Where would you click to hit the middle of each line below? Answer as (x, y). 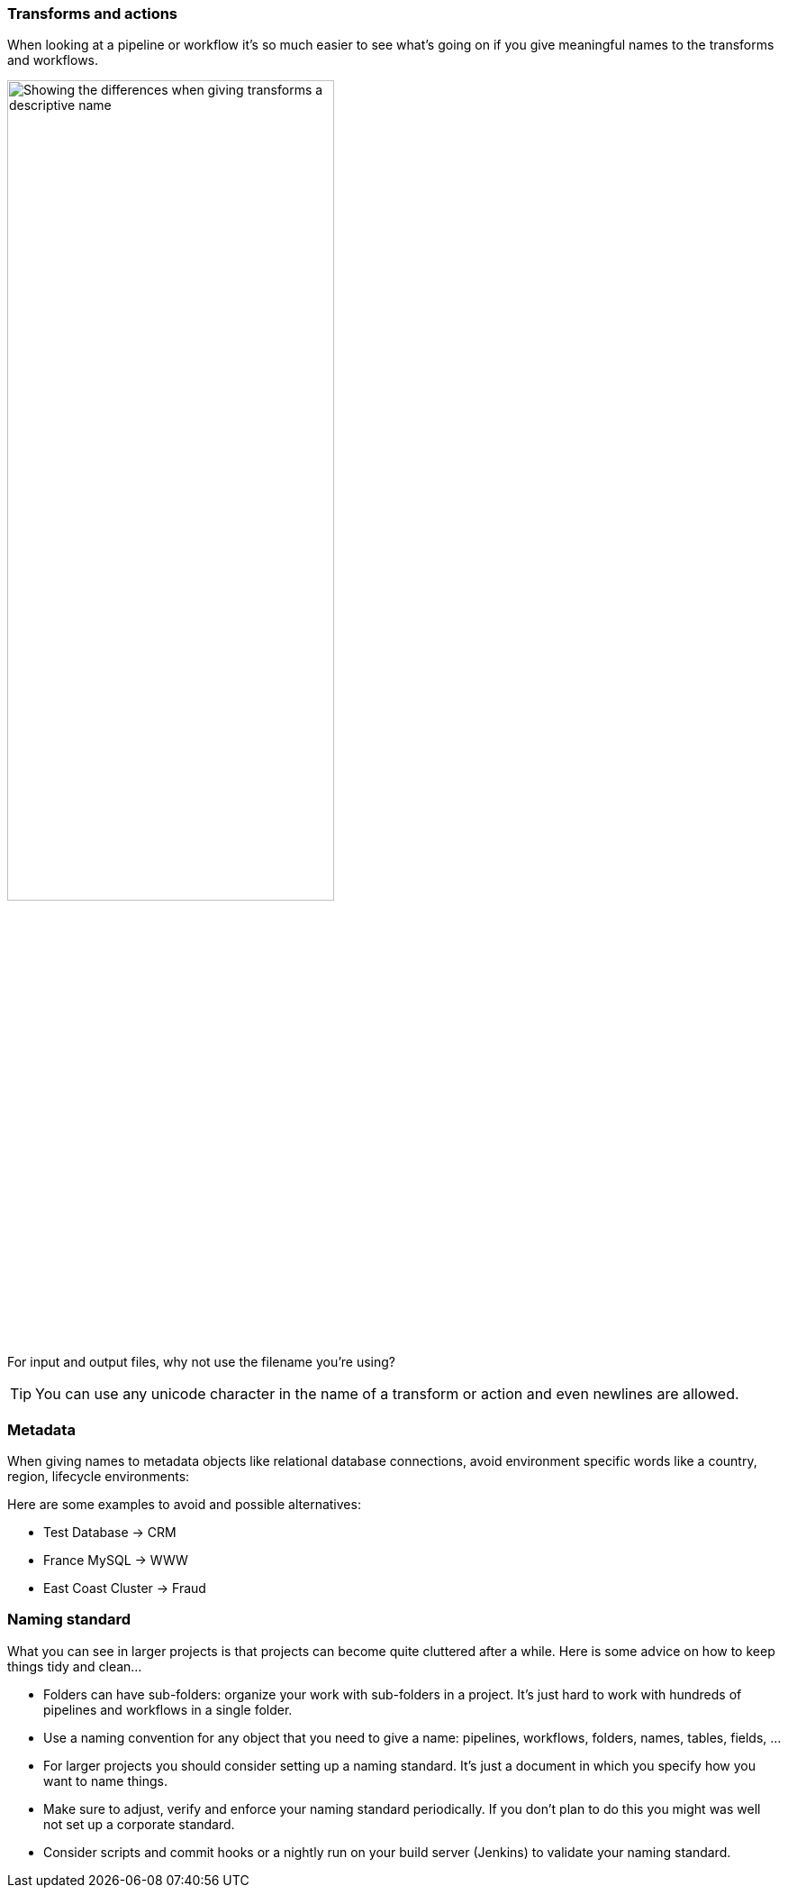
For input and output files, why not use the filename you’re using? (201, 1362)
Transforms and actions (93, 14)
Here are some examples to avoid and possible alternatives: (184, 1504)
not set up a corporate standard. (139, 1824)
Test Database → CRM (110, 1532)
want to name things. (105, 1781)
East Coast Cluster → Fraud (125, 1588)
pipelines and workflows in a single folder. (168, 1709)
